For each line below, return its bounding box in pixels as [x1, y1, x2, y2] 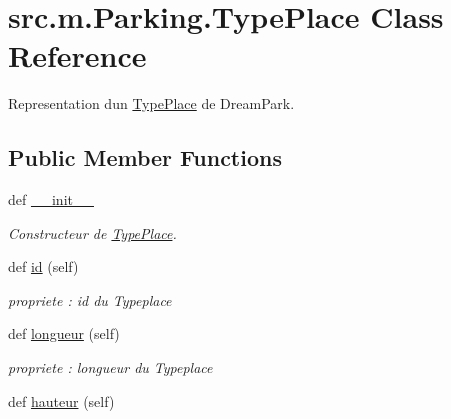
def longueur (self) [8, 323, 120, 344]
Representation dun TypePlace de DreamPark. [8, 93, 295, 114]
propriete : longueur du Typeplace [8, 357, 213, 378]
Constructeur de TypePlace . [8, 222, 177, 243]
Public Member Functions [8, 142, 282, 173]
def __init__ [8, 189, 94, 210]
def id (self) [8, 256, 79, 277]
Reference [8, 35, 147, 76]
